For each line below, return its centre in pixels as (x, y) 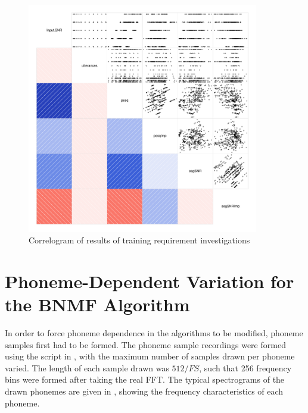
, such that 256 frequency (245, 367)
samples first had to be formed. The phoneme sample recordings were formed (145, 344)
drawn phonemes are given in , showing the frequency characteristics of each (144, 391)
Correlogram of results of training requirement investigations (139, 240)
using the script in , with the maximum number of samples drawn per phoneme (150, 356)
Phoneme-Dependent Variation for (150, 281)
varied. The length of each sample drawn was (87, 367)
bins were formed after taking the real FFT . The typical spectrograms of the (145, 379)
